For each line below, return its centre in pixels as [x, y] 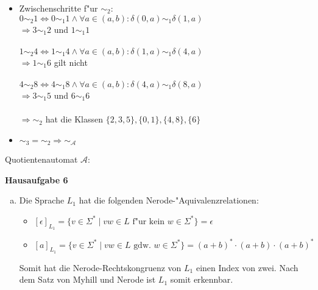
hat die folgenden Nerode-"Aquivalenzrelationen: [169, 200]
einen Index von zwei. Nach [247, 267]
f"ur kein [149, 221]
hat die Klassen [74, 119]
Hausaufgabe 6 [37, 179]
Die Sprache [42, 200]
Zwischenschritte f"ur [58, 8]
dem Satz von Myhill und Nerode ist [87, 279]
